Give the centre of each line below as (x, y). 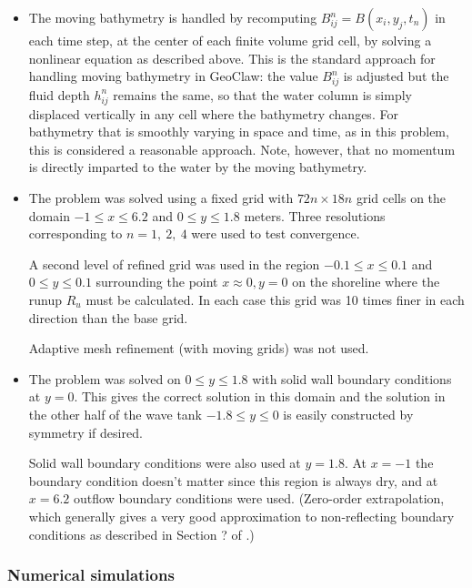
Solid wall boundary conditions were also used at (165, 463)
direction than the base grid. (108, 317)
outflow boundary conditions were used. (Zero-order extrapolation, (259, 498)
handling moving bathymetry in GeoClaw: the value (173, 76)
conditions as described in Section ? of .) (141, 534)
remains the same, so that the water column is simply (262, 94)
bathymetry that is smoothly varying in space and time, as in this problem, (239, 132)
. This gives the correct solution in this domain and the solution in (260, 396)
